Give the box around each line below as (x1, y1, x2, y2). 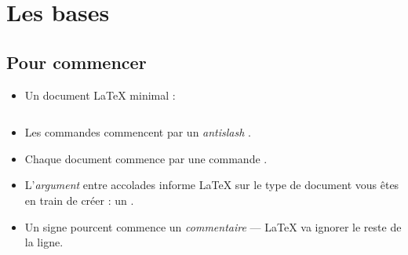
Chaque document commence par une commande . (24, 150, 268, 166)
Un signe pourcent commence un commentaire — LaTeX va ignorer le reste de (24, 218, 402, 235)
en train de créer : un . (24, 191, 134, 208)
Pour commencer (6, 49, 147, 74)
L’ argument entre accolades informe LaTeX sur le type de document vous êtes (24, 177, 399, 193)
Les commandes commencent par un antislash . (24, 124, 251, 140)
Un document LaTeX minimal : (24, 86, 176, 103)
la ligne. (24, 234, 64, 250)
